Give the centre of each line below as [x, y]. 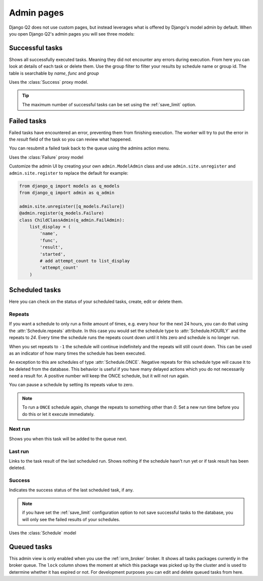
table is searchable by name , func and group [54, 73]
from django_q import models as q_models [69, 186]
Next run [19, 429]
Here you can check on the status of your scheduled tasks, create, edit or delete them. [96, 301]
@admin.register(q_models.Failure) [62, 213]
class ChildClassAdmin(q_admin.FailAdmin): [72, 220]
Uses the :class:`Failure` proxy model [46, 157]
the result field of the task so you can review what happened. [70, 139]
